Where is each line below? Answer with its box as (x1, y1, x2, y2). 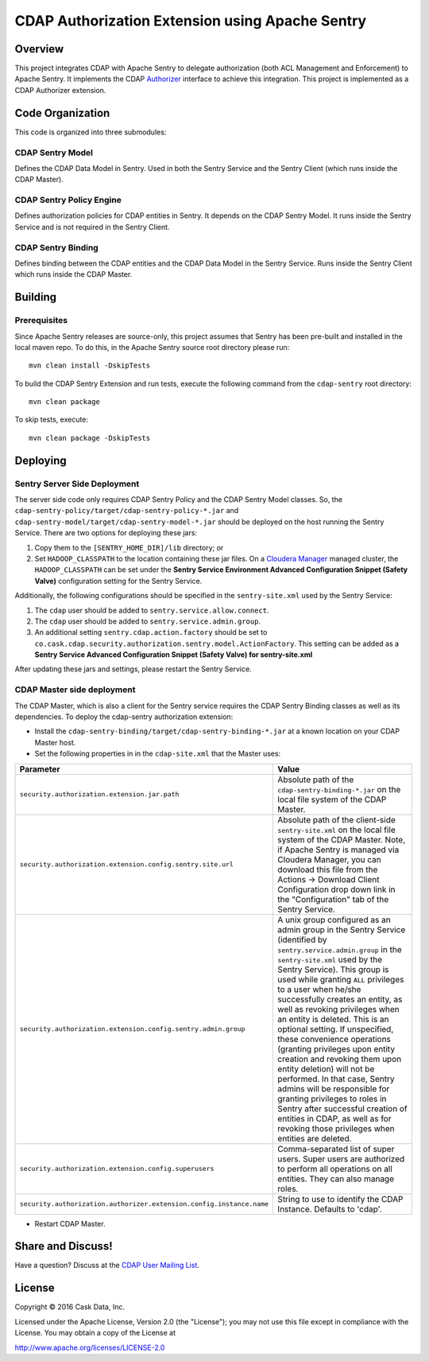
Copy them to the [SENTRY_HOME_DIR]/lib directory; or (34, 542, 224, 552)
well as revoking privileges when (277, 1003, 400, 1014)
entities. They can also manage (277, 1173, 395, 1184)
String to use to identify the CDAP (277, 1193, 404, 1204)
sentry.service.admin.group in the (277, 943, 402, 955)
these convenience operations (277, 1033, 391, 1044)
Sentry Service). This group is (277, 963, 389, 974)
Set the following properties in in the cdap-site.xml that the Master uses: (34, 749, 281, 759)
